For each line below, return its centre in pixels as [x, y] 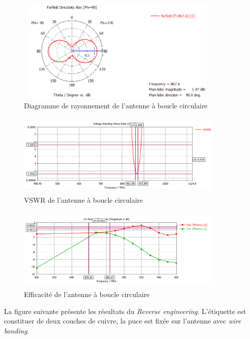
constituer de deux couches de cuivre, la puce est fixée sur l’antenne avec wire [123, 321]
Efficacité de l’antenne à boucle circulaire [87, 294]
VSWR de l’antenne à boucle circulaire [84, 199]
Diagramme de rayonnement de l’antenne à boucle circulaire [116, 105]
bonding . [17, 331]
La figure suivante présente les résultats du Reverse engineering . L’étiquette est [125, 311]
